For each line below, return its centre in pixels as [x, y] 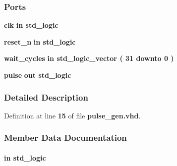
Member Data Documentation [65, 138]
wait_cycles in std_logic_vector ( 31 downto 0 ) [89, 58]
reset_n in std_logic [40, 41]
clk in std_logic [31, 25]
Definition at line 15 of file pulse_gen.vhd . [72, 115]
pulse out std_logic [38, 75]
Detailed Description [46, 97]
